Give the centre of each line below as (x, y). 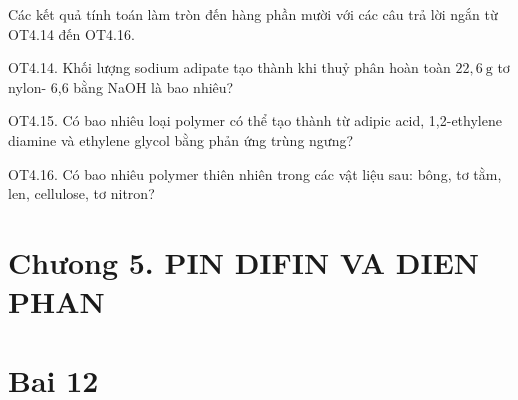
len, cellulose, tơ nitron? (81, 193)
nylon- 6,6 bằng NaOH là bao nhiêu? (121, 86)
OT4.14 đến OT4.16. (71, 33)
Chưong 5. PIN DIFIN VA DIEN (244, 261)
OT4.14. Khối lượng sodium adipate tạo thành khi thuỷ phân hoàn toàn (229, 67)
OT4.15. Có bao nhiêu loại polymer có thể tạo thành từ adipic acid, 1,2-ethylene (255, 120)
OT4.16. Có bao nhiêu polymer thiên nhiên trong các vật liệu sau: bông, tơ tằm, (255, 173)
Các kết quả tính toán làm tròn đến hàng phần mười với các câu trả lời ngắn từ (253, 14)
